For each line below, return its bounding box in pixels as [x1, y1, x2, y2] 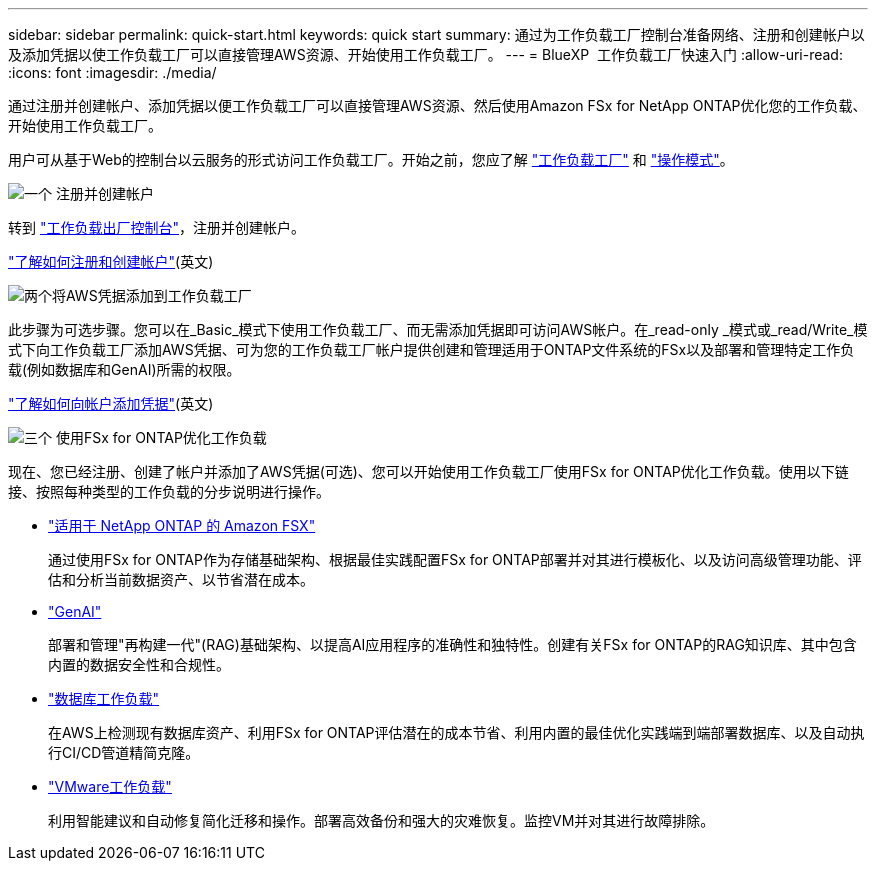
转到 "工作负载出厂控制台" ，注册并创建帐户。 [8, 219, 305, 236]
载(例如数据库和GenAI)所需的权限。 [8, 361, 241, 378]
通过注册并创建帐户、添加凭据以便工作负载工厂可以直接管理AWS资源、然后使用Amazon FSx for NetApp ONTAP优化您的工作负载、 [8, 97, 867, 114]
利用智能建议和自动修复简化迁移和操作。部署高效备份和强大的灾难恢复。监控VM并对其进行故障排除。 [48, 812, 715, 829]
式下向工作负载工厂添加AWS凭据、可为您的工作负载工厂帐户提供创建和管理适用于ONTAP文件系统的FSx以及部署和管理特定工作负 [8, 341, 855, 358]
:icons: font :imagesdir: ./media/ [8, 64, 217, 81]
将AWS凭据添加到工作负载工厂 [52, 287, 252, 304]
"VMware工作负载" [48, 778, 172, 795]
